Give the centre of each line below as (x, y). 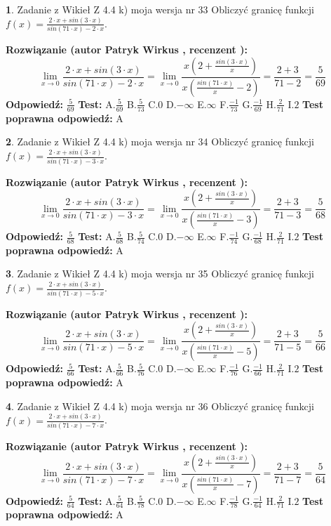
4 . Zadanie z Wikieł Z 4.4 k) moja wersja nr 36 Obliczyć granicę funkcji (160, 406)
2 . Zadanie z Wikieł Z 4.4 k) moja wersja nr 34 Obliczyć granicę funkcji (160, 142)
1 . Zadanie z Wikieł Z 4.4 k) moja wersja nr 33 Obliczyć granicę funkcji (160, 9)
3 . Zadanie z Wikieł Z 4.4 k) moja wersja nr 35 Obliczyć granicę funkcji (160, 274)
